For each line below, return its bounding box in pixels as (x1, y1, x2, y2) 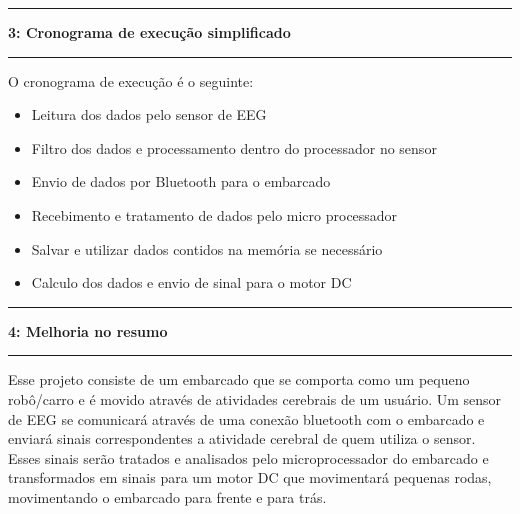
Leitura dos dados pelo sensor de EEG (31, 104, 267, 125)
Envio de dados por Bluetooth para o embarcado (31, 171, 331, 192)
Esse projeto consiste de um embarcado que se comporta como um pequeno (8, 369, 470, 390)
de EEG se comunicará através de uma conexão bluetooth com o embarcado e (8, 408, 485, 429)
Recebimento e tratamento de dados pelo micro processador (31, 204, 398, 225)
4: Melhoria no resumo (8, 320, 168, 341)
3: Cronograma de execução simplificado (8, 22, 291, 42)
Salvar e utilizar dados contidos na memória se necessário (31, 238, 383, 259)
